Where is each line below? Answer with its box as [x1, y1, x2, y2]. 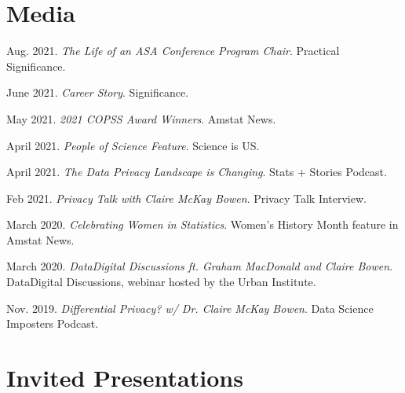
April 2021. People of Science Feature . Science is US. [6, 137, 260, 153]
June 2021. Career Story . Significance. [6, 84, 189, 101]
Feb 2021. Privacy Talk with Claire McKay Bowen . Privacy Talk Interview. [6, 189, 367, 206]
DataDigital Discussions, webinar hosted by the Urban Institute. [6, 274, 316, 290]
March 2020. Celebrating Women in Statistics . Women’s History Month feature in [6, 216, 399, 233]
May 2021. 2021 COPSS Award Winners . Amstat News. [6, 110, 276, 127]
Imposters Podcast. [6, 315, 99, 332]
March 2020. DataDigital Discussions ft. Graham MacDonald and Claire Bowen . [6, 258, 393, 274]
